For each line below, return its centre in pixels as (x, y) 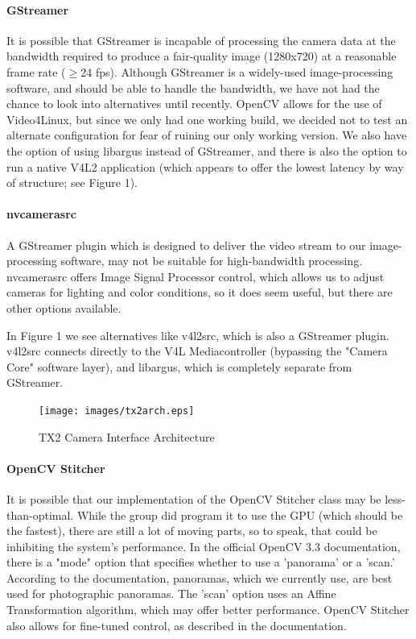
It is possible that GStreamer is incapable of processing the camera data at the (201, 40)
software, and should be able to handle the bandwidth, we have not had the (193, 87)
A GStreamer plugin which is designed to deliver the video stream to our (186, 245)
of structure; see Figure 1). (72, 183)
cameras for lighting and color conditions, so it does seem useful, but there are (200, 292)
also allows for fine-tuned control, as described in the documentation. (177, 625)
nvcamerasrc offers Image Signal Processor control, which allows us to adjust (196, 276)
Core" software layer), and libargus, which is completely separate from (179, 366)
